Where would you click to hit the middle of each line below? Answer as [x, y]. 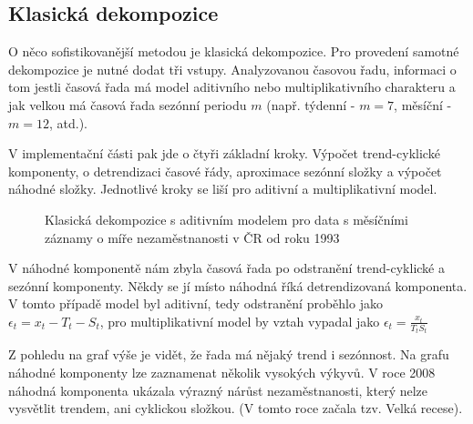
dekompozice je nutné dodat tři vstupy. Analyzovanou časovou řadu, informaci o [232, 69]
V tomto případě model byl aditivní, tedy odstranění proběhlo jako [195, 303]
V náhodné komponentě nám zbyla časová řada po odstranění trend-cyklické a [226, 268]
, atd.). [68, 122]
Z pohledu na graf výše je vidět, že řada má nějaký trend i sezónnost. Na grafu [229, 354]
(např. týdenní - [311, 104]
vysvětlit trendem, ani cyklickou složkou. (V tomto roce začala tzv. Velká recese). [236, 408]
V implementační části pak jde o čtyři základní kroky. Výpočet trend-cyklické [224, 153]
